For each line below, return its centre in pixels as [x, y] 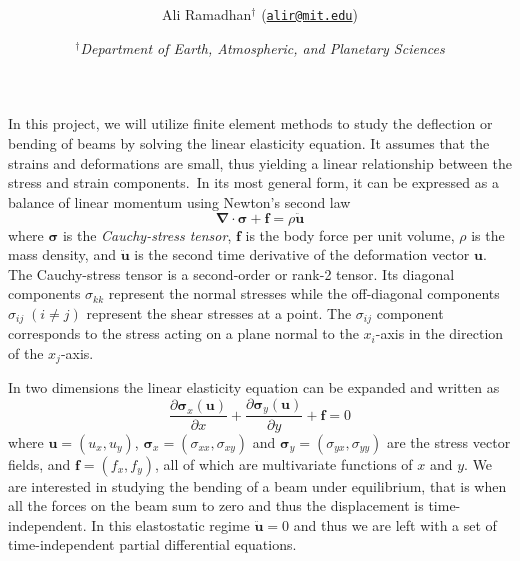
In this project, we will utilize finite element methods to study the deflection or [250, 123]
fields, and [39, 463]
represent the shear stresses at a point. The [219, 312]
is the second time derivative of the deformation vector [302, 254]
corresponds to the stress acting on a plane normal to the [183, 333]
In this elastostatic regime [170, 524]
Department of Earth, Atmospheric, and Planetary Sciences [262, 47]
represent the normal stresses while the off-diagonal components [304, 293]
